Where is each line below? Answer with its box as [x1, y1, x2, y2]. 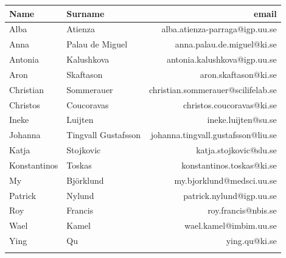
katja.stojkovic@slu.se [196, 144, 277, 156]
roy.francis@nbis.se [208, 204, 277, 217]
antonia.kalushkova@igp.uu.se [166, 53, 277, 66]
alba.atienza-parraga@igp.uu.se [161, 23, 277, 35]
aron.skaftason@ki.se [200, 68, 277, 80]
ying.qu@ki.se [226, 234, 277, 247]
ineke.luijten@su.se [207, 113, 277, 126]
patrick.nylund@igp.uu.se [183, 189, 277, 201]
